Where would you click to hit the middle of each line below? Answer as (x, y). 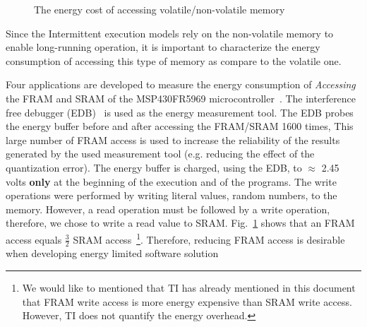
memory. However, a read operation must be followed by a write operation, (168, 209)
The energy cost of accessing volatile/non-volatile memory (160, 9)
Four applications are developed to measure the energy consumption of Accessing (181, 84)
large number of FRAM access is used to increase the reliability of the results (173, 139)
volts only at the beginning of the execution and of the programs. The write (171, 181)
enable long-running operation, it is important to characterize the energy (163, 47)
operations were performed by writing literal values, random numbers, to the (172, 195)
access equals (34, 239)
